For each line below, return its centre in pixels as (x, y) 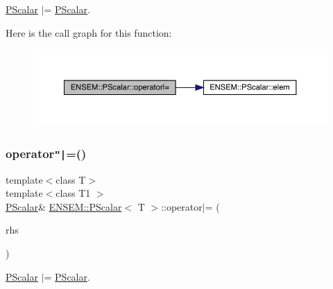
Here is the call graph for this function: (89, 32)
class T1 (73, 193)
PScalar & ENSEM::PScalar (64, 206)
